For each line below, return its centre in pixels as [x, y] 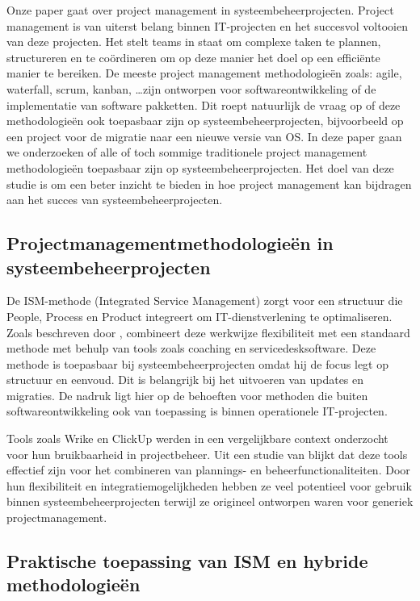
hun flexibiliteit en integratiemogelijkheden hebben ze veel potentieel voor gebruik [209, 485]
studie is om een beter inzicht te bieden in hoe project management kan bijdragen [209, 184]
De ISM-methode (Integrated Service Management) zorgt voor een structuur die [205, 300]
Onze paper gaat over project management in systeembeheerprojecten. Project [200, 10]
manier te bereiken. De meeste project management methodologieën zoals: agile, [204, 73]
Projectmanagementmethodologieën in [170, 243]
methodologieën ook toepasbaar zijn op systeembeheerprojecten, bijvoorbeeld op [205, 121]
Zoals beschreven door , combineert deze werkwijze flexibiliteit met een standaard [208, 332]
